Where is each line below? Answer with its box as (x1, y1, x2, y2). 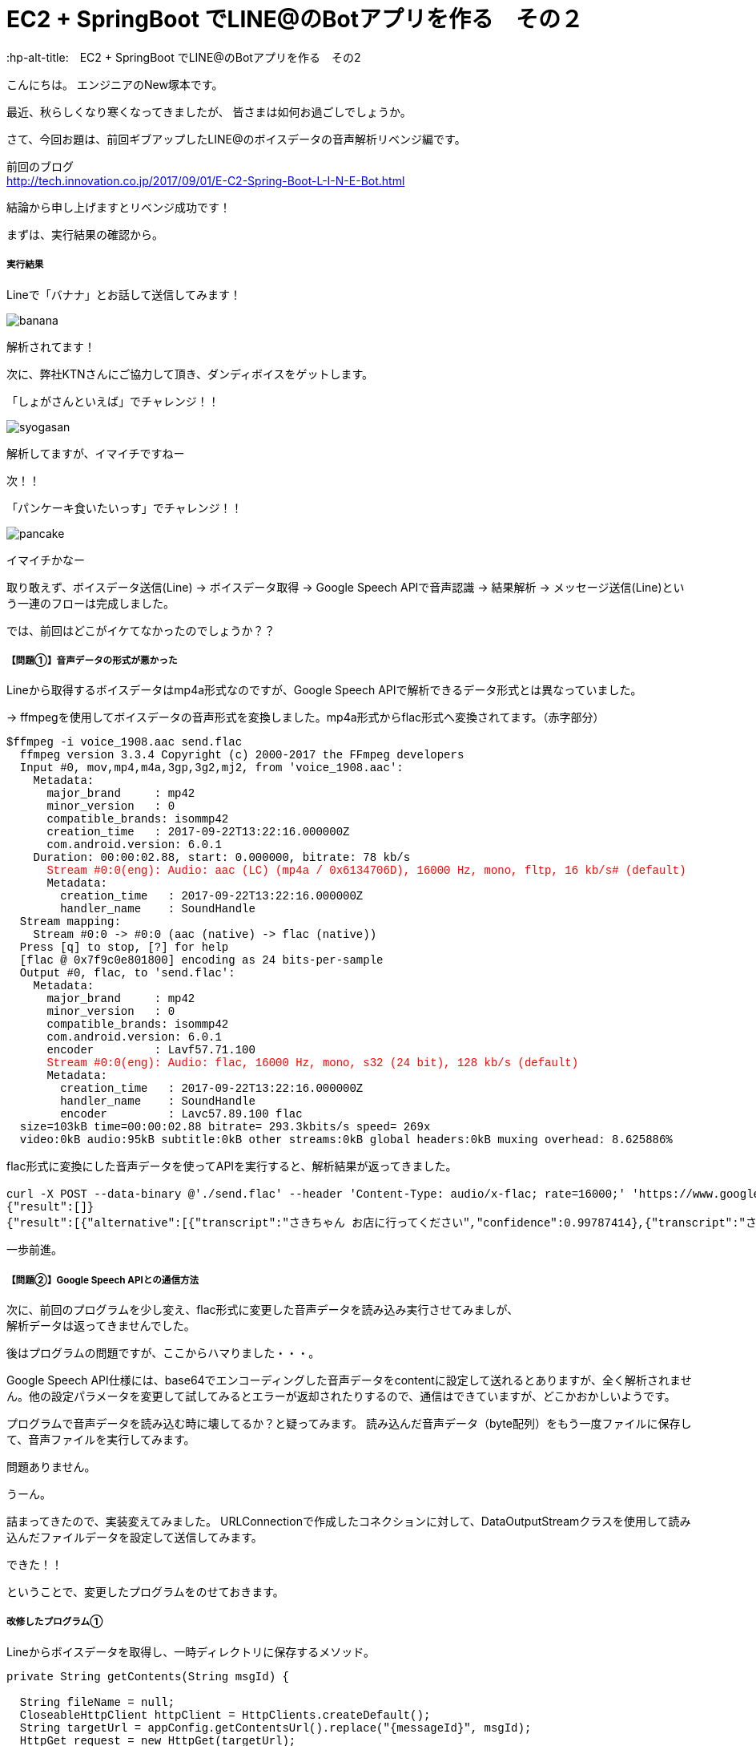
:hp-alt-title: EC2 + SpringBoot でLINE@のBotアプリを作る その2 (6, 50, 361, 64)
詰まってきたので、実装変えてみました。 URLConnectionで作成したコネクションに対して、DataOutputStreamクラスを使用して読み (6, 1514, 691, 1529)
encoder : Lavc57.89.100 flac (60, 1108, 303, 1122)
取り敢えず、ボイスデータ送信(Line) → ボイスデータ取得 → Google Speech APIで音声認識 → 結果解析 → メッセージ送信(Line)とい (6, 580, 685, 594)
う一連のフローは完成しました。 (6, 596, 175, 610)
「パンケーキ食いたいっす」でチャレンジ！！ (6, 500, 243, 515)
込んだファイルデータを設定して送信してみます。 (6, 1530, 263, 1545)
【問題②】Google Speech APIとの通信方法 (6, 1274, 199, 1286)
